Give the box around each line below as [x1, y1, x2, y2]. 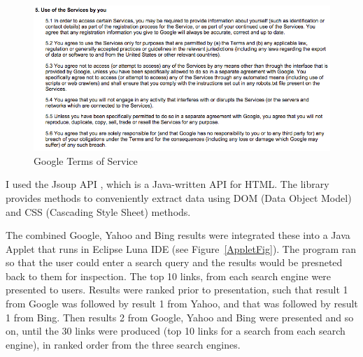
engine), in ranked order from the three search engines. [6, 337, 241, 351]
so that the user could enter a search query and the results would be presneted [6, 255, 343, 270]
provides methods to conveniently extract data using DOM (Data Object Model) [6, 190, 352, 205]
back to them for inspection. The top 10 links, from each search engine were [6, 268, 332, 283]
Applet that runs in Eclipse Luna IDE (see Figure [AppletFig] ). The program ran [6, 241, 357, 256]
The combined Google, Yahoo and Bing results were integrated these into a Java [6, 228, 350, 242]
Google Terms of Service [34, 153, 138, 168]
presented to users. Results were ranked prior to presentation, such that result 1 [6, 282, 348, 297]
